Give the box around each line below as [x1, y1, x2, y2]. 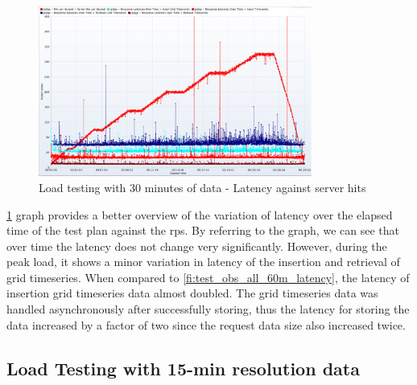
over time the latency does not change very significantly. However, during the [6, 237, 387, 254]
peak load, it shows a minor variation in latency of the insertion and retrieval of [6, 253, 400, 270]
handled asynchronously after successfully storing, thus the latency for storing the [6, 301, 410, 317]
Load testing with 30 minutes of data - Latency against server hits [39, 178, 366, 195]
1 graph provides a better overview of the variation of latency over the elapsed [6, 206, 393, 223]
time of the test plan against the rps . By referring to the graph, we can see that [6, 222, 399, 239]
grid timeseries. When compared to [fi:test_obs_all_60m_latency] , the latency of [6, 268, 410, 285]
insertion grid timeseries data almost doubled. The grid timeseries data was [6, 285, 378, 301]
